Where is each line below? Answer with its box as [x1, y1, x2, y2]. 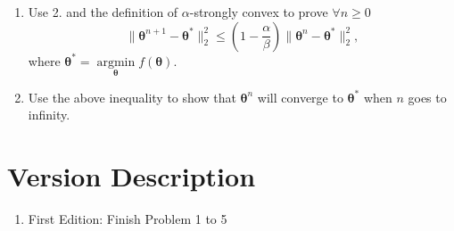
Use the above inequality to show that [28, 87, 236, 106]
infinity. [28, 105, 70, 124]
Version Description [7, 158, 256, 194]
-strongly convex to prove [189, 3, 328, 21]
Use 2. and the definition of [28, 3, 178, 21]
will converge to [257, 87, 343, 106]
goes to [408, 87, 447, 106]
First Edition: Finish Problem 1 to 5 [28, 210, 227, 228]
